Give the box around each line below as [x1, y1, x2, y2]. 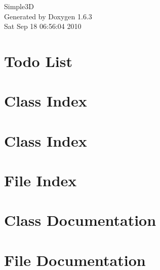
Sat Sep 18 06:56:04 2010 [4, 21, 82, 31]
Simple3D [4, 1, 34, 11]
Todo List [4, 50, 72, 71]
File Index [4, 170, 77, 191]
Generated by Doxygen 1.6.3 [4, 11, 92, 21]
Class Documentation [4, 210, 156, 230]
